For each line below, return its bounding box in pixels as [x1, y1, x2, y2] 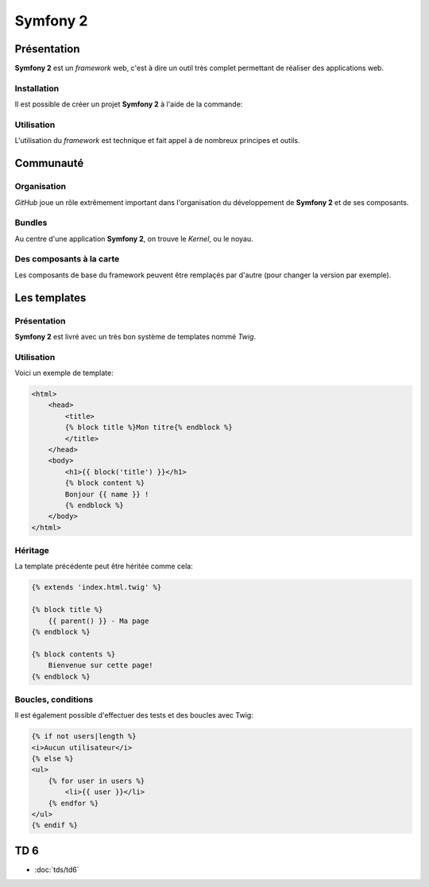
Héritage [14, 545, 49, 556]
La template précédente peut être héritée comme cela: [14, 561, 194, 571]
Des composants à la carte [14, 254, 120, 265]
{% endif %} [31, 821, 79, 830]
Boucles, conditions [14, 694, 94, 705]
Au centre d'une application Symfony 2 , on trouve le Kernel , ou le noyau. [14, 234, 253, 243]
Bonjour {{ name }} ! [64, 490, 149, 498]
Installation [14, 83, 60, 94]
